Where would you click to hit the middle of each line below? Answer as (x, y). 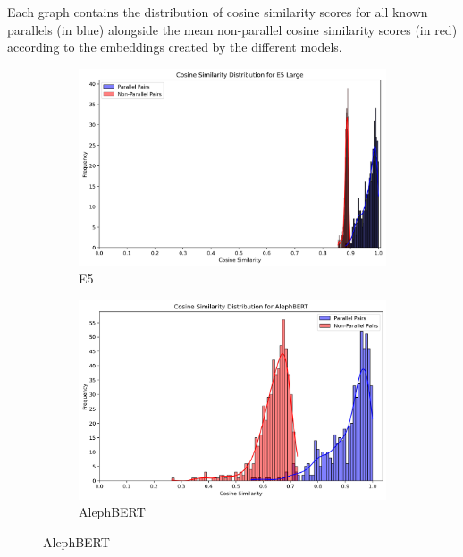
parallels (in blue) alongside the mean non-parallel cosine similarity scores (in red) (232, 29)
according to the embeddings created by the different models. (175, 47)
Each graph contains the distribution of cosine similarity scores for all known (218, 12)
